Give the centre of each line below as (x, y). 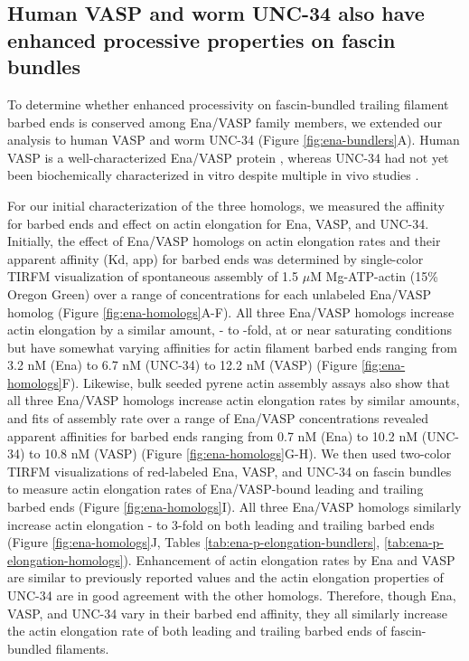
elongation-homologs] (66, 559)
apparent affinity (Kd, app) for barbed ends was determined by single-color (216, 258)
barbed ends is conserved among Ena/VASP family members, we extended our (225, 122)
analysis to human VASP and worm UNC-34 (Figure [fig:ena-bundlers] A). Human (234, 140)
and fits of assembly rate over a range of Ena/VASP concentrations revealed (218, 418)
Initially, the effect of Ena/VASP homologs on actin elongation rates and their (224, 241)
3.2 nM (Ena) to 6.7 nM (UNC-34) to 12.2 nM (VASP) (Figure (183, 365)
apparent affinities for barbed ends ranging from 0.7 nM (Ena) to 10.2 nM (213, 435)
